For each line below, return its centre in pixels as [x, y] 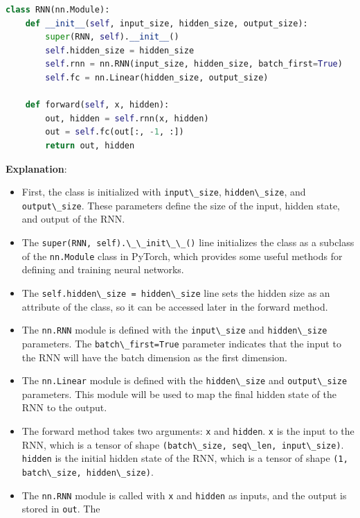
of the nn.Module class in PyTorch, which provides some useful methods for [182, 256]
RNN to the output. [64, 407]
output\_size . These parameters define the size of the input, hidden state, [181, 205]
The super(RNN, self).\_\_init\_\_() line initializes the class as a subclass [188, 242]
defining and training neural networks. [103, 269]
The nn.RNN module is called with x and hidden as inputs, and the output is [184, 495]
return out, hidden [90, 145]
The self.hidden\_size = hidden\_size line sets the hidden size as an [176, 292]
